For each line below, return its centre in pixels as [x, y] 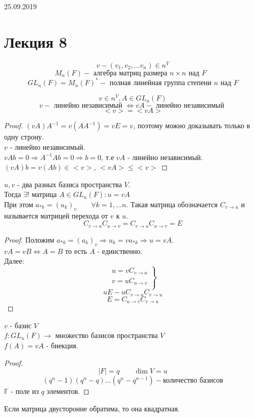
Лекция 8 [36, 41]
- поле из [25, 391]
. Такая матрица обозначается [172, 204]
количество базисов [193, 381]
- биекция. [62, 345]
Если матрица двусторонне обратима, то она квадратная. [92, 408]
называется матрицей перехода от [56, 215]
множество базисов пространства [107, 335]
